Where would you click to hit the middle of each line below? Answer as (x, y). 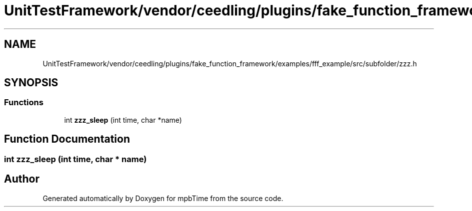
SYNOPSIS (31, 83)
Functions (24, 103)
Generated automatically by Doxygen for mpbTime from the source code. (163, 198)
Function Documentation (67, 139)
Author (22, 179)
